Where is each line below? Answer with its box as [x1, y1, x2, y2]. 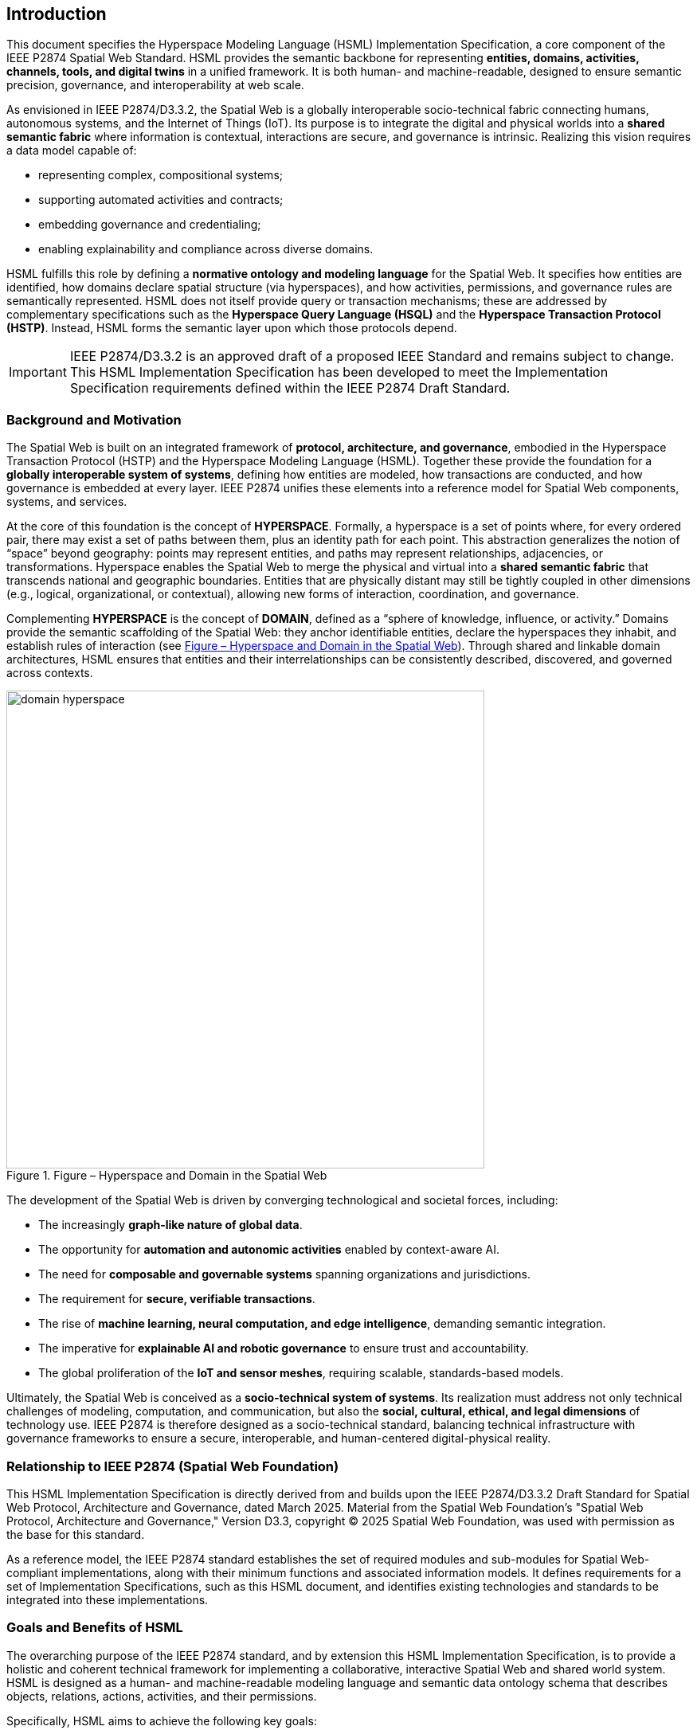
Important [9, 364, 67, 381]
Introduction [6, 4, 107, 24]
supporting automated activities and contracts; [38, 193, 284, 207]
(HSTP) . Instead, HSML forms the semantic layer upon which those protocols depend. [6, 321, 457, 335]
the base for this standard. [6, 1527, 145, 1541]
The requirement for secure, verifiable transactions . [38, 1292, 315, 1306]
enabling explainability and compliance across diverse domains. [38, 242, 374, 256]
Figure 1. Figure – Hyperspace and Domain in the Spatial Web [6, 1168, 327, 1183]
